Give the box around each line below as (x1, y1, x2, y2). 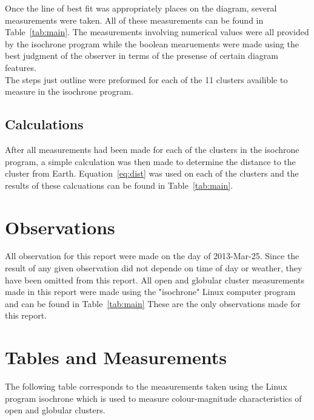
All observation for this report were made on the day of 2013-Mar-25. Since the (5, 249, 299, 262)
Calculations (5, 115, 84, 134)
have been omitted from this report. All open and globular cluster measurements (5, 273, 305, 286)
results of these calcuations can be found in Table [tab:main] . (5, 178, 233, 191)
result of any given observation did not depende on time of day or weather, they (5, 262, 302, 274)
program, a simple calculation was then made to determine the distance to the (5, 155, 296, 168)
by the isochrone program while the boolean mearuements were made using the (5, 37, 299, 50)
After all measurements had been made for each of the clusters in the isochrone (5, 143, 299, 155)
